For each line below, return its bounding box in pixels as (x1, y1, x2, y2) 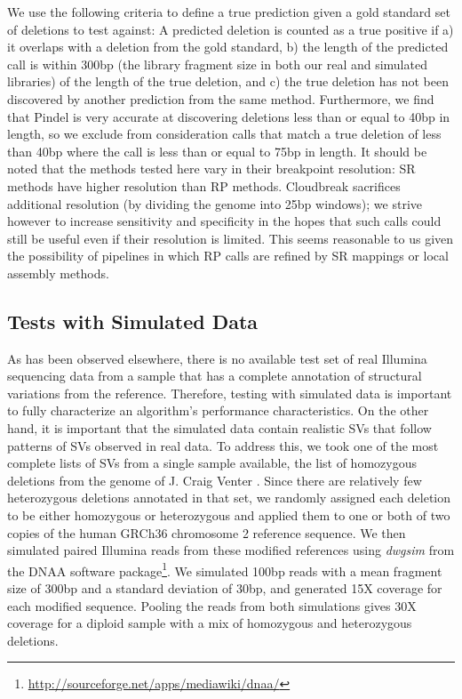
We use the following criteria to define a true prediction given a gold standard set (7, 3, 450, 20)
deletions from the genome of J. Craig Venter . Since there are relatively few (7, 470, 422, 489)
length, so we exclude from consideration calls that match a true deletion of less (7, 125, 442, 143)
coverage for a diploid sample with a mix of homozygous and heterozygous (7, 614, 412, 632)
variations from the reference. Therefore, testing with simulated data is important (7, 383, 452, 402)
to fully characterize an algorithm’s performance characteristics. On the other (7, 401, 429, 420)
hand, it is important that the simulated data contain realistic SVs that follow (7, 419, 432, 438)
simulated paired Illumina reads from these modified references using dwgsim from (7, 541, 455, 559)
